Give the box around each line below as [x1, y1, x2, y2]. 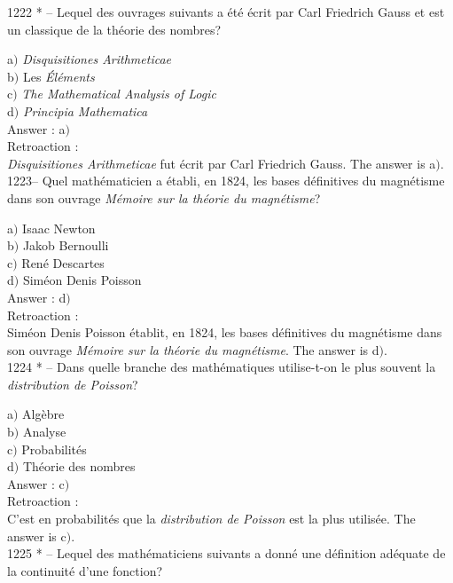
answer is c [7, 526, 66, 545]
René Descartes [21, 253, 105, 272]
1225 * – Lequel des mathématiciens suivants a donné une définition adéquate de [7, 544, 446, 563]
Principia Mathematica [22, 101, 148, 120]
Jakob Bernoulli [22, 236, 109, 255]
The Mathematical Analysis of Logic [21, 84, 216, 103]
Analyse [22, 422, 66, 441]
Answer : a [7, 119, 66, 138]
